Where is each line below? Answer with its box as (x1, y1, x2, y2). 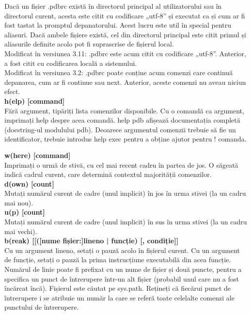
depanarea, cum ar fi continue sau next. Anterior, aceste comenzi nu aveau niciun (4, 77, 246, 87)
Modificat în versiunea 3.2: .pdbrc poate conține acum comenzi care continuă (4, 67, 233, 78)
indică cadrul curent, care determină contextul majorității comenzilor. (4, 169, 212, 179)
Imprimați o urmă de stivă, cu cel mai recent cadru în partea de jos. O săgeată (4, 159, 238, 170)
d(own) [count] (4, 178, 54, 189)
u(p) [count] (4, 207, 45, 217)
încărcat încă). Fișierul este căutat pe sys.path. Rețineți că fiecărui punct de (4, 283, 231, 293)
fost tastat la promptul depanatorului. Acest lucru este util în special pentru (4, 20, 232, 30)
